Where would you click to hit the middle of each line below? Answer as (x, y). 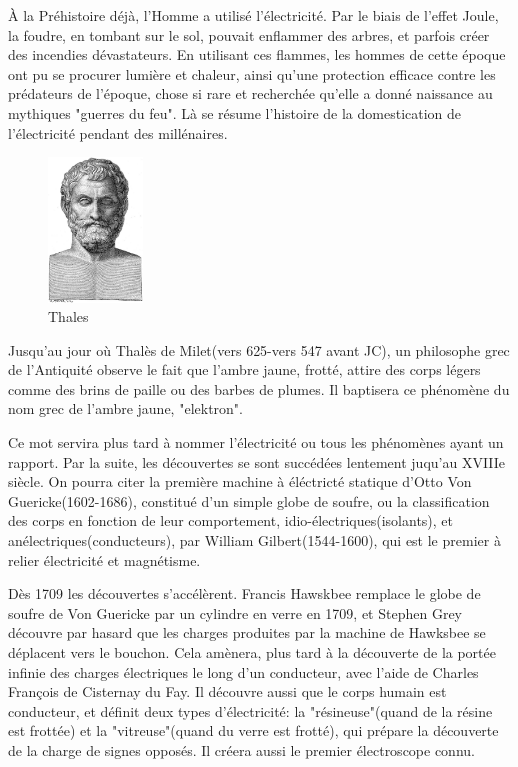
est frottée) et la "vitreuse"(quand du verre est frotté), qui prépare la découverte (253, 730)
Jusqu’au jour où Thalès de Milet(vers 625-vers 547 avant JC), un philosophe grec (259, 349)
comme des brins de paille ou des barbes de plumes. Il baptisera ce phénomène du (259, 388)
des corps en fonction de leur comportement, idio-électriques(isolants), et (231, 520)
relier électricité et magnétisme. (104, 559)
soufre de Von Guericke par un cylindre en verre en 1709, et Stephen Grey (235, 612)
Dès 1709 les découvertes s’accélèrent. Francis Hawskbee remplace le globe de (244, 593)
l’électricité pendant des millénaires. (118, 132)
